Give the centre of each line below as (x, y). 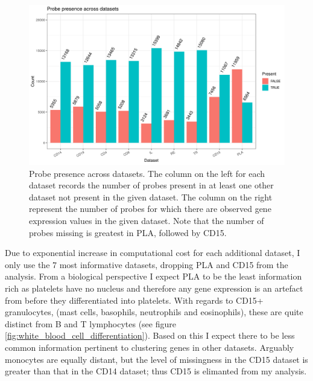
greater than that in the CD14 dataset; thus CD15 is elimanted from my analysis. (156, 371)
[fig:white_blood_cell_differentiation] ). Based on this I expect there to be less (150, 335)
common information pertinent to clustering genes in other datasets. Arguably (150, 347)
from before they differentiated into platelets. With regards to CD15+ (134, 300)
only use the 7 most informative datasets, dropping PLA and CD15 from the (147, 264)
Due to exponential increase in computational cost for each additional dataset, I (153, 253)
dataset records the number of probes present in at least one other (151, 185)
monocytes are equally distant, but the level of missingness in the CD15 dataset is (156, 359)
